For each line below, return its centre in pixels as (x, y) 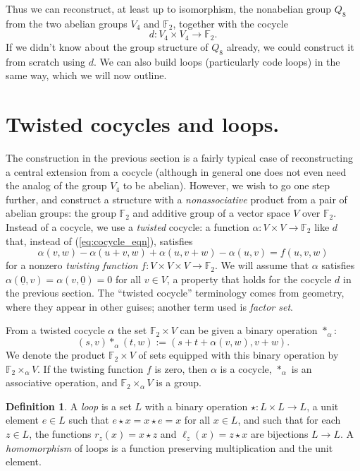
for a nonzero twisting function (72, 265)
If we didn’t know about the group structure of (107, 46)
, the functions (60, 434)
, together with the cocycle (230, 23)
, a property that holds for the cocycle (249, 279)
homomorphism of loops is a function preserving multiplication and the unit (169, 447)
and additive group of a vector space (211, 213)
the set (132, 330)
